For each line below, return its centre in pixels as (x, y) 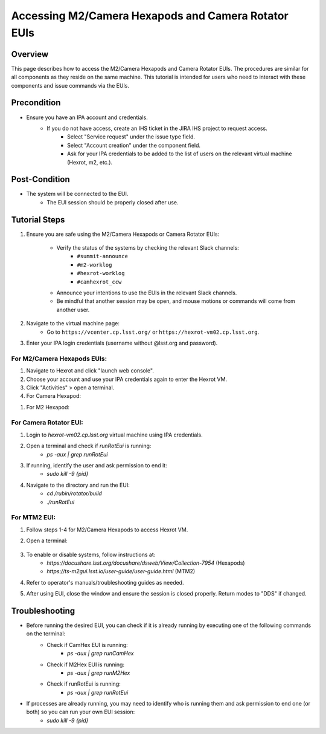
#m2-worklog (94, 265)
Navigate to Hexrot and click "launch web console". (90, 371)
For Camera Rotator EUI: (47, 423)
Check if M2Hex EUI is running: (86, 664)
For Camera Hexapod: (54, 396)
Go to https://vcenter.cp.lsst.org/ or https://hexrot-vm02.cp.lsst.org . (153, 332)
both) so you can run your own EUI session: (81, 712)
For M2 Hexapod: (48, 407)
